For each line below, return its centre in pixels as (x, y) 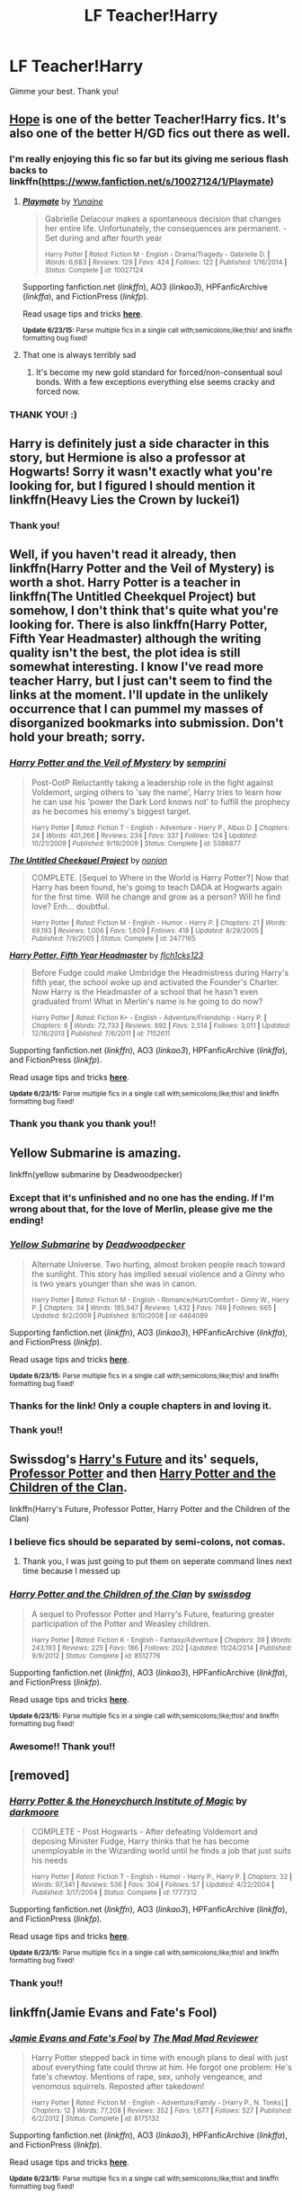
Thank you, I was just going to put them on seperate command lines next (157, 1561)
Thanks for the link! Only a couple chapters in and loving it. (141, 1406)
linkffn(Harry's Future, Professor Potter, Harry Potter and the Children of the (150, 1509)
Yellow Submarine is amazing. (95, 1153)
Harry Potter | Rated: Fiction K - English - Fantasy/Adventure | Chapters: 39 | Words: (162, 1640)
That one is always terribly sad (79, 354)
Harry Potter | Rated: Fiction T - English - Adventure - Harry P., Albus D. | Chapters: (160, 827)
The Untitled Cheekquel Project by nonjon (89, 860)
